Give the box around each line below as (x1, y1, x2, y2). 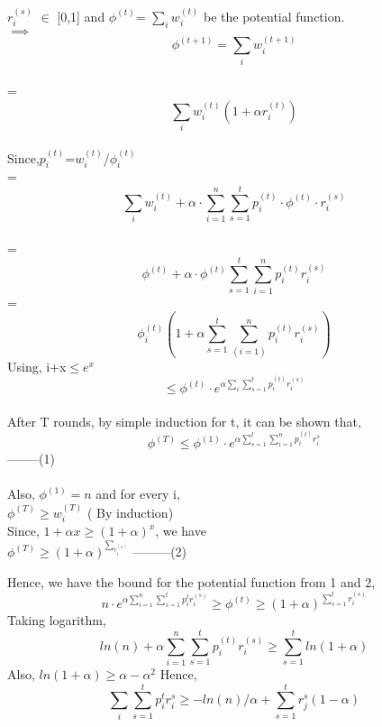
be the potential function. (203, 6, 345, 25)
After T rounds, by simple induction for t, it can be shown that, (7, 411, 361, 430)
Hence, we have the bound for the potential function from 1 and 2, (7, 572, 376, 591)
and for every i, (95, 484, 180, 503)
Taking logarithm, (7, 611, 106, 630)
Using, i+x (7, 356, 67, 375)
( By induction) (86, 502, 174, 521)
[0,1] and (57, 6, 105, 25)
